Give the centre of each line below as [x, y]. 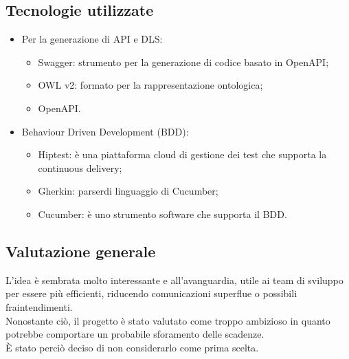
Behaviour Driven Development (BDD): [105, 131]
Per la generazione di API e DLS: [92, 39]
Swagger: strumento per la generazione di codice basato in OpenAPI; [183, 62]
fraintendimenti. [39, 306]
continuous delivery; [80, 167]
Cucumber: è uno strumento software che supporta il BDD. [162, 214]
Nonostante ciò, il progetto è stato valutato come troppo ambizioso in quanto [168, 320]
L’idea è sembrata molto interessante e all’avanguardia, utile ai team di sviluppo [174, 280]
